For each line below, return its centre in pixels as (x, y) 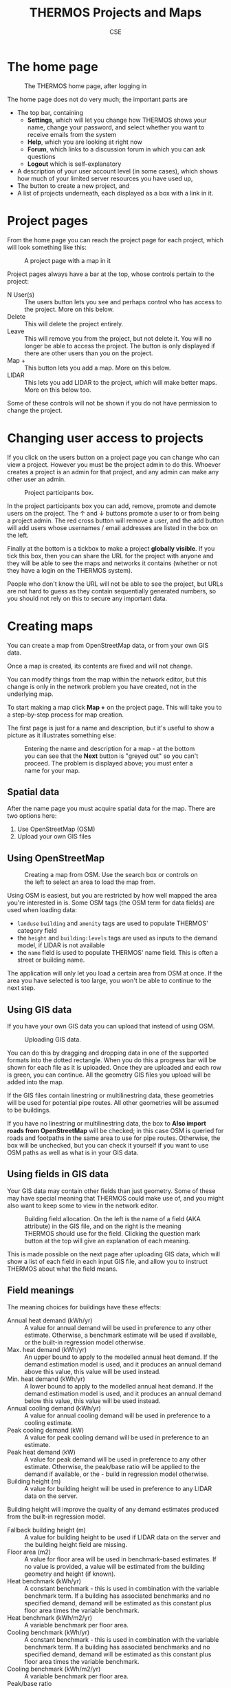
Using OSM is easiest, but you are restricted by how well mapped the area (112, 896)
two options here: (32, 816)
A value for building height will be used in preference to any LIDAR (118, 1488)
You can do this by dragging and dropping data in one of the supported (108, 1053)
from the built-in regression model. (56, 1517)
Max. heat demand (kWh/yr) (47, 1349)
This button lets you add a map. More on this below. (98, 368)
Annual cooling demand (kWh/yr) (54, 1408)
